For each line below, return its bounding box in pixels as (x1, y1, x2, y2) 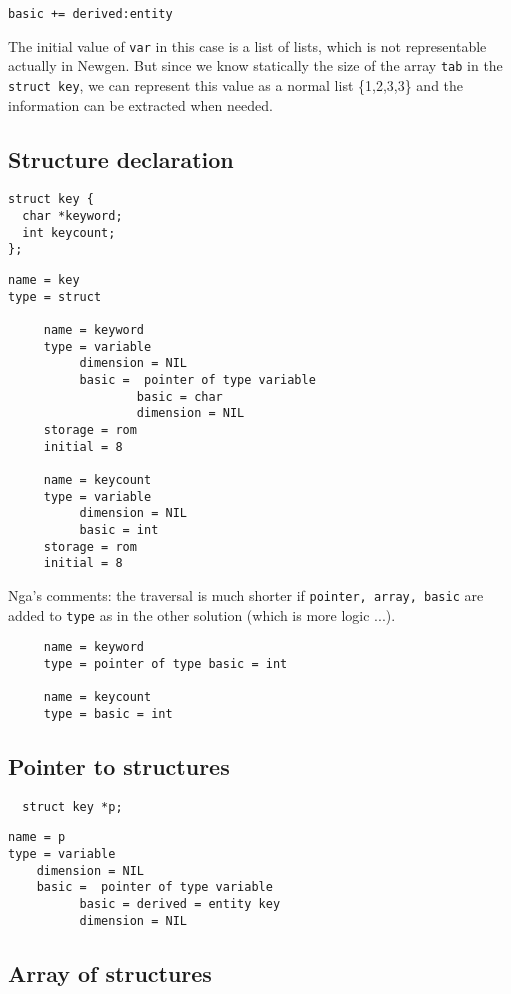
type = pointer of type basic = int (43, 656, 288, 671)
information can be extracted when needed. (8, 94, 273, 115)
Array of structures (8, 957, 212, 988)
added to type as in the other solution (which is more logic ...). (8, 604, 396, 625)
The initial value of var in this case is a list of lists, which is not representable (8, 35, 487, 56)
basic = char (136, 389, 223, 404)
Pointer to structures (8, 750, 230, 781)
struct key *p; (22, 799, 123, 814)
